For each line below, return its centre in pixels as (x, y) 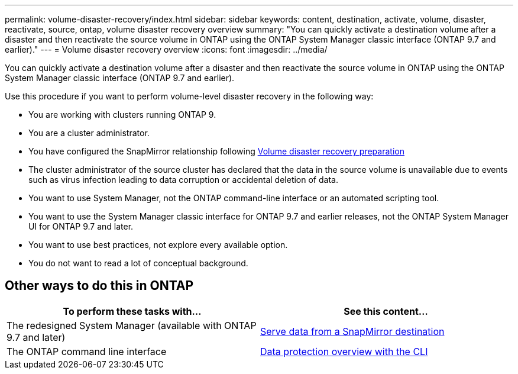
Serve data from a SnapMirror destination (352, 331)
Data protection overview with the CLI (344, 351)
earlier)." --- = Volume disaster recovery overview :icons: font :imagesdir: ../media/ (166, 49)
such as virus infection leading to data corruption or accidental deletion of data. (183, 180)
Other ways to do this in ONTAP (99, 286)
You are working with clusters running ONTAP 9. (122, 115)
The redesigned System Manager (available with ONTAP (132, 325)
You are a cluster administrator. (89, 133)
